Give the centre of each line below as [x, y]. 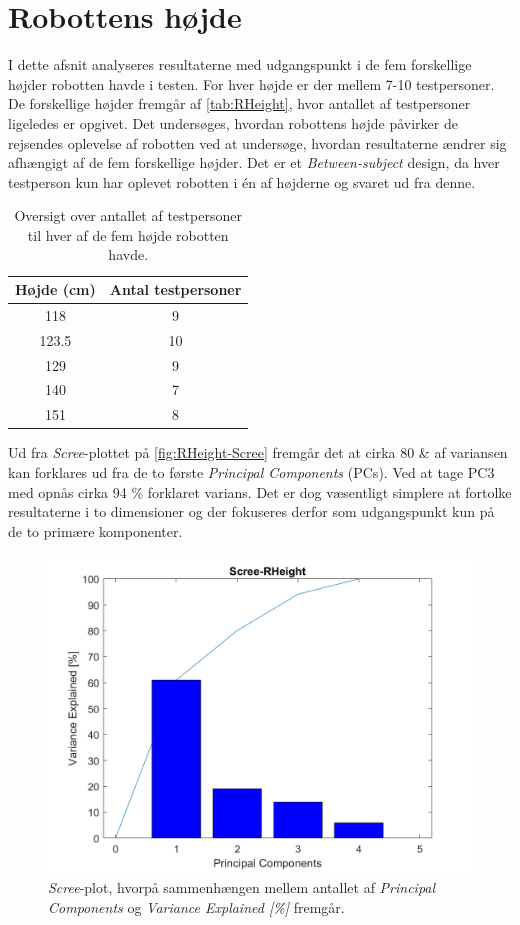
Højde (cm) [55, 289]
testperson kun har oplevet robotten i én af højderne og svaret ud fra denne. [242, 181]
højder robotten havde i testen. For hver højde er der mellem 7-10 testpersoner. [251, 83]
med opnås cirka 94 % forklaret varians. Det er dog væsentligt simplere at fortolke [260, 491]
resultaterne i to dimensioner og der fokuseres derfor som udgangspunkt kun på [251, 511]
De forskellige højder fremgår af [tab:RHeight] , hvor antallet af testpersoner [239, 103]
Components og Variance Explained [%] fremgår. [196, 906]
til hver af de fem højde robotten [128, 234]
